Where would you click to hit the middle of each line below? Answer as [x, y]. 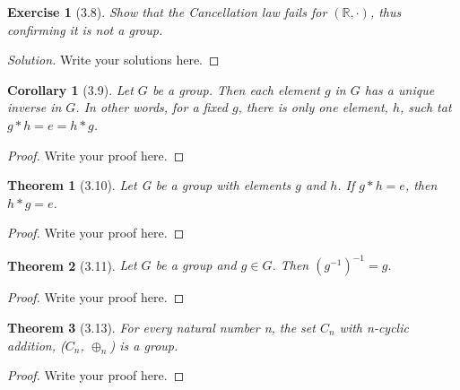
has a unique [399, 89]
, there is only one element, [313, 107]
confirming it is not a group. [85, 29]
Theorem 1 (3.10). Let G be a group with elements [149, 185]
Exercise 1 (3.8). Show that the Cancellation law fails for [167, 12]
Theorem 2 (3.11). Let [72, 265]
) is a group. [144, 345]
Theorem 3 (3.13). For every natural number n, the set [161, 328]
